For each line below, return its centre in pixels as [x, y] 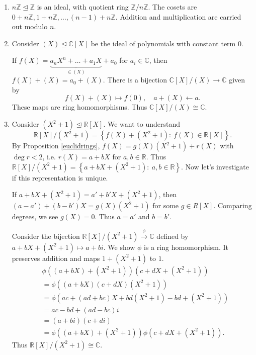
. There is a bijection [135, 80]
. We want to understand [142, 124]
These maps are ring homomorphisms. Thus [79, 107]
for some [166, 205]
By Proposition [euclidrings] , [56, 146]
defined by [173, 236]
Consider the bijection [46, 236]
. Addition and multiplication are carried [178, 16]
